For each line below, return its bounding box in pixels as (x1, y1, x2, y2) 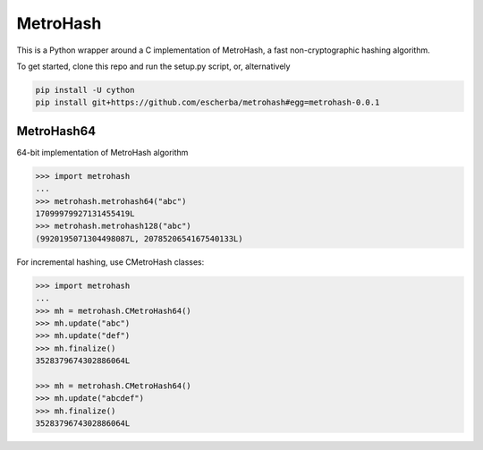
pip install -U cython (35, 85, 135, 95)
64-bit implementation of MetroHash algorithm (16, 147, 189, 157)
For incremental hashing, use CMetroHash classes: (16, 256, 205, 267)
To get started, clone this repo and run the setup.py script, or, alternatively (16, 61, 291, 72)
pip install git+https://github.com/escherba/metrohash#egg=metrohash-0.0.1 (35, 98, 380, 107)
